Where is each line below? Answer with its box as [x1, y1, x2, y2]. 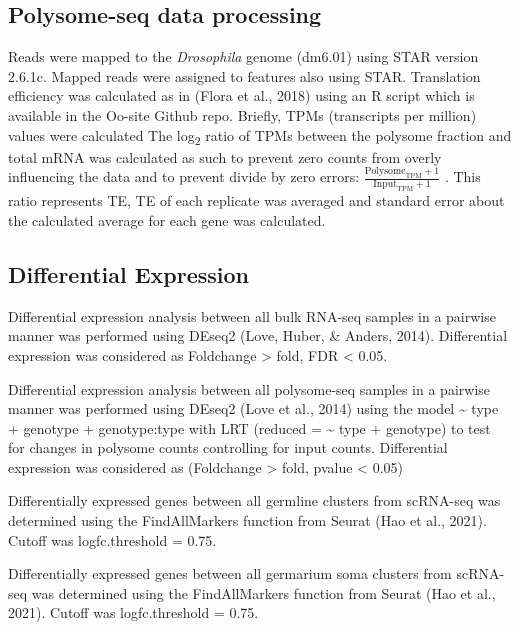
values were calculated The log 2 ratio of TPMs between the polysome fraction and [8, 124, 512, 148]
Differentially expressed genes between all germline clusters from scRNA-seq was [8, 490, 501, 511]
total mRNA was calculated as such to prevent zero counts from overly [8, 146, 442, 167]
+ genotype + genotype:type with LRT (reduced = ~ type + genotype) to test [8, 417, 491, 438]
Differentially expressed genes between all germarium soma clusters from [8, 563, 452, 584]
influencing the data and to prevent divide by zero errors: [8, 166, 360, 187]
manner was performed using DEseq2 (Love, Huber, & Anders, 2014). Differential [8, 325, 508, 346]
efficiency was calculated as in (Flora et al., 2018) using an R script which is [8, 85, 475, 106]
